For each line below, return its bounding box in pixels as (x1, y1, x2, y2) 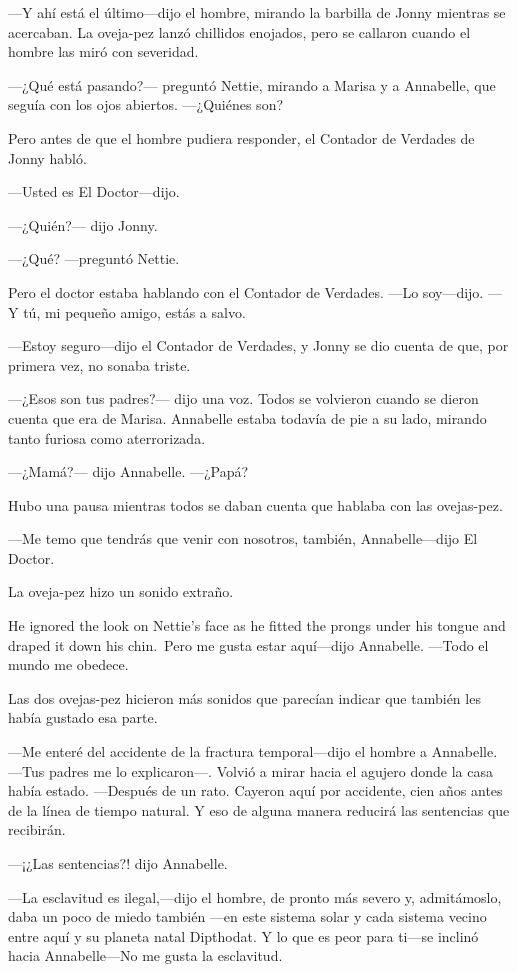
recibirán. (8, 819, 66, 840)
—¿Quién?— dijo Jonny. (8, 214, 158, 235)
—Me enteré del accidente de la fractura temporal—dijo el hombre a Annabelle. (8, 741, 498, 762)
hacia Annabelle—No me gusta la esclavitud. (8, 945, 283, 966)
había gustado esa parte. (8, 707, 158, 728)
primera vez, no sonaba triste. (8, 354, 191, 375)
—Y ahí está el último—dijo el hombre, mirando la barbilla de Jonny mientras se (8, 2, 506, 22)
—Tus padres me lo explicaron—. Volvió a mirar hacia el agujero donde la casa (8, 760, 493, 781)
